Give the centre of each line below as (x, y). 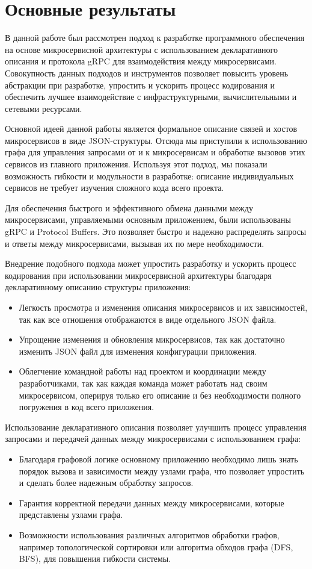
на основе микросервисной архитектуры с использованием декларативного (141, 49)
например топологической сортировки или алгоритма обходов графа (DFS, (156, 546)
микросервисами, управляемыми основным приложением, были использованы (148, 219)
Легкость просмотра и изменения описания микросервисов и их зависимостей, (163, 307)
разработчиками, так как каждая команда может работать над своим (143, 383)
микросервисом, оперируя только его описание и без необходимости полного (160, 395)
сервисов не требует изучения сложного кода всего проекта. (115, 188)
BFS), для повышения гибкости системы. (95, 558)
